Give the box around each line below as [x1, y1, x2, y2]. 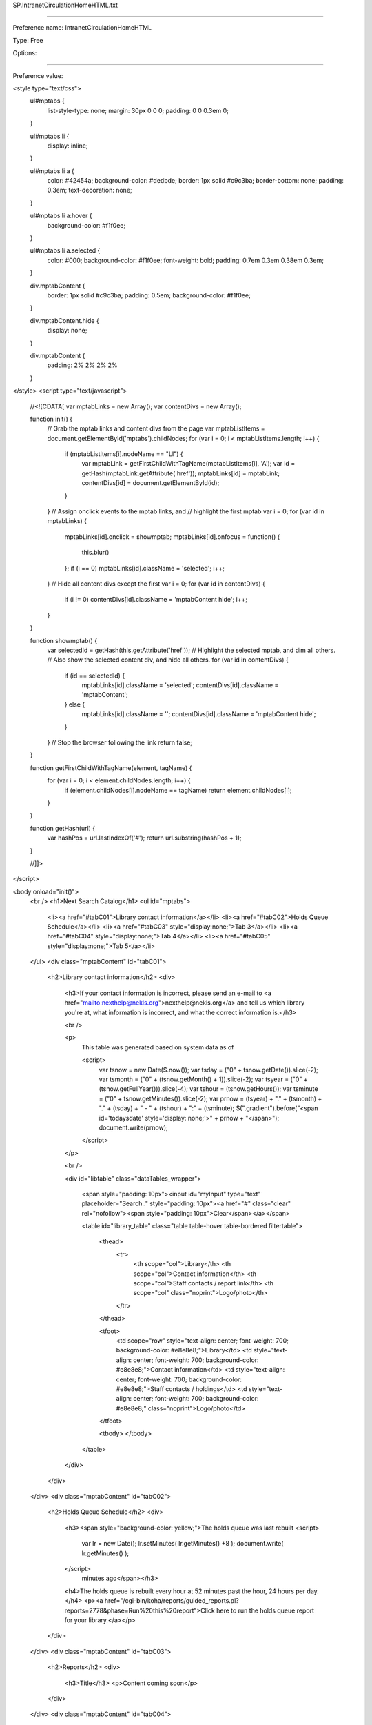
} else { [64, 700, 85, 709]
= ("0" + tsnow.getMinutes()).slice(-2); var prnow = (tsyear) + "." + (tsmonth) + [99, 1094, 322, 1103]
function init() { [30, 415, 73, 423]
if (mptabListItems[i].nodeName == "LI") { [64, 450, 184, 458]
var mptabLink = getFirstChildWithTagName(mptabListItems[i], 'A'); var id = [81, 460, 296, 468]
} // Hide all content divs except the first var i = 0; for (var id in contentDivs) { [47, 580, 265, 588]
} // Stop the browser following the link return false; [47, 738, 193, 747]
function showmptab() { [30, 636, 98, 644]
